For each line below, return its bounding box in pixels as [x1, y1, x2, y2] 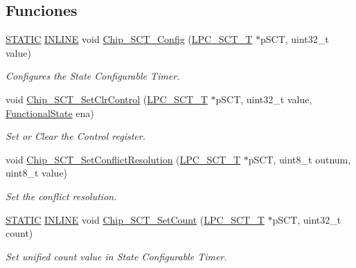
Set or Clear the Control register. [6, 129, 146, 143]
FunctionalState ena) [6, 105, 94, 120]
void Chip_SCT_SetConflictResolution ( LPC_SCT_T [6, 152, 241, 166]
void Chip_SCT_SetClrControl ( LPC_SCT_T [6, 91, 208, 106]
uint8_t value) [6, 166, 68, 180]
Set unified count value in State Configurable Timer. [6, 249, 227, 263]
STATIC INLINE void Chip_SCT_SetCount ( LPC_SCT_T [6, 212, 265, 226]
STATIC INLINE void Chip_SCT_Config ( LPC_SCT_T [6, 32, 253, 46]
